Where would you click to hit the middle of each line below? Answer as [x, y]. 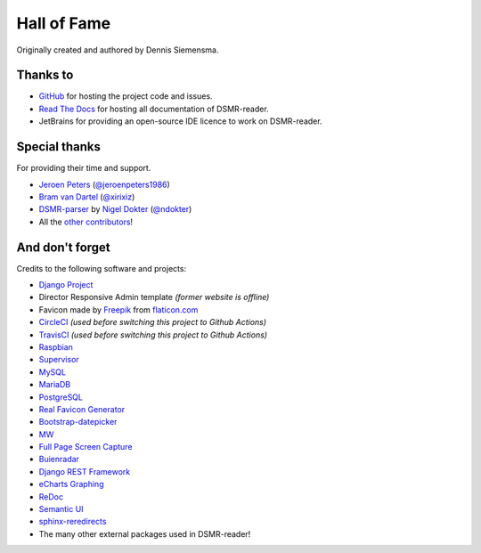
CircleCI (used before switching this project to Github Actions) [153, 322]
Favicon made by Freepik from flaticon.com [118, 309]
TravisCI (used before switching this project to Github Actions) [153, 335]
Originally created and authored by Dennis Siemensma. [118, 50]
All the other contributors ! [86, 222]
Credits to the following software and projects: [102, 268]
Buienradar [59, 459]
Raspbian [56, 346]
